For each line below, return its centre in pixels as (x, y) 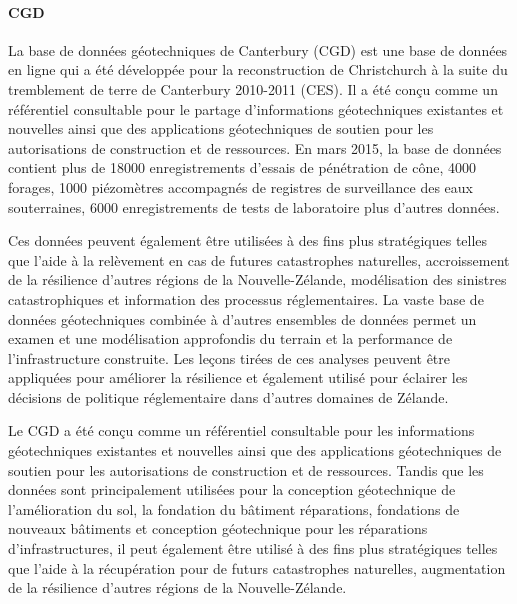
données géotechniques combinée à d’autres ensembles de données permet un (242, 318)
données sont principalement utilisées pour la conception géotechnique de (232, 489)
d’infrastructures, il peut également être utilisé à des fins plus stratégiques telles (253, 548)
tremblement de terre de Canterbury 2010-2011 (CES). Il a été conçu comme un (253, 88)
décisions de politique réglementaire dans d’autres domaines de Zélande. (228, 396)
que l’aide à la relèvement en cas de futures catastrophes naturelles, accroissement (259, 259)
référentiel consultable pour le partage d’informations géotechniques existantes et (256, 108)
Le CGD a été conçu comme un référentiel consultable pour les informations (241, 430)
